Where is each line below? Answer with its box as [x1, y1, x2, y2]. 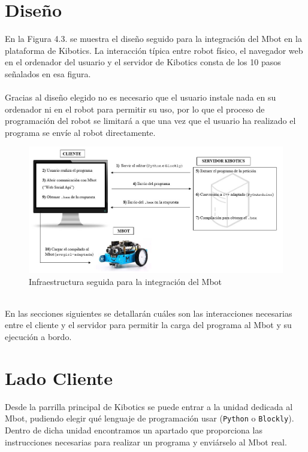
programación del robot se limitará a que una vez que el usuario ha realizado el [5, 114, 296, 127]
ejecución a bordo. [5, 330, 72, 342]
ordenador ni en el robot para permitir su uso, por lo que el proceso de [5, 102, 265, 115]
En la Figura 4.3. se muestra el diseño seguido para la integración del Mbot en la [5, 32, 302, 45]
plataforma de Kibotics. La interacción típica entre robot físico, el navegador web [5, 44, 303, 56]
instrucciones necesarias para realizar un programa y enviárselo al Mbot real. [5, 435, 287, 448]
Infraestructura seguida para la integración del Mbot [29, 275, 222, 287]
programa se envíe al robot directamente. [5, 126, 156, 138]
